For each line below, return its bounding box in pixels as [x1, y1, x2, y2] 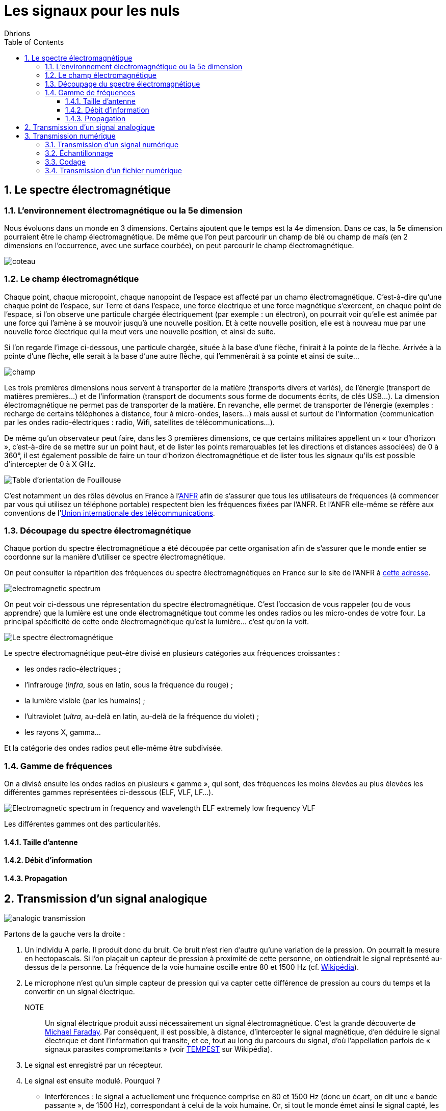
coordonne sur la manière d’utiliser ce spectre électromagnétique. [4, 552, 225, 562]
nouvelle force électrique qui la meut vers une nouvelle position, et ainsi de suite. [4, 327, 276, 336]
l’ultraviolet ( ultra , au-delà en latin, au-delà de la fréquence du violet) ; [24, 712, 259, 721]
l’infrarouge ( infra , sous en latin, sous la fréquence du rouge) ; [24, 680, 233, 690]
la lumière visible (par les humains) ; [24, 696, 145, 705]
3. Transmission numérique [24, 131, 116, 140]
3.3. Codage [45, 157, 86, 166]
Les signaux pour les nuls [4, 2, 180, 19]
